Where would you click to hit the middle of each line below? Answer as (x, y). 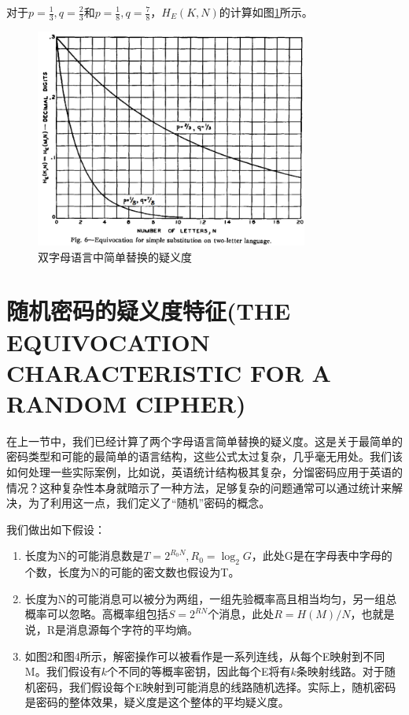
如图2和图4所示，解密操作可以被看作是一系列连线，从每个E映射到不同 (205, 656)
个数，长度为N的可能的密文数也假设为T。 (132, 572)
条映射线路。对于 (340, 671)
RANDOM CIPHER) (126, 403)
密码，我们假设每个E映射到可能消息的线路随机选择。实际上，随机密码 (216, 686)
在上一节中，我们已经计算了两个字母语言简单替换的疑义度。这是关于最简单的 (204, 441)
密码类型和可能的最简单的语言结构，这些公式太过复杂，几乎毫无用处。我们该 (204, 456)
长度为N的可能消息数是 (84, 556)
